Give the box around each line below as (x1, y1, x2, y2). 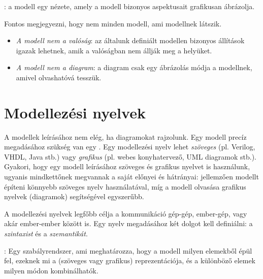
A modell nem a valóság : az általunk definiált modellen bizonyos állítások (16, 35, 245, 46)
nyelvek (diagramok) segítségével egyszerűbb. (4, 191, 144, 202)
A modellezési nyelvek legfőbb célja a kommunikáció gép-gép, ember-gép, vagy (4, 208, 247, 219)
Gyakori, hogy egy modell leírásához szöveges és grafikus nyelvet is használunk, (4, 161, 250, 172)
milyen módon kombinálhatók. (4, 265, 98, 275)
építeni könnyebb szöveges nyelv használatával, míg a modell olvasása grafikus (4, 181, 246, 192)
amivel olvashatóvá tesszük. (16, 72, 102, 82)
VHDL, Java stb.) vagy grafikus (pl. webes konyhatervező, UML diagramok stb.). (4, 151, 256, 162)
